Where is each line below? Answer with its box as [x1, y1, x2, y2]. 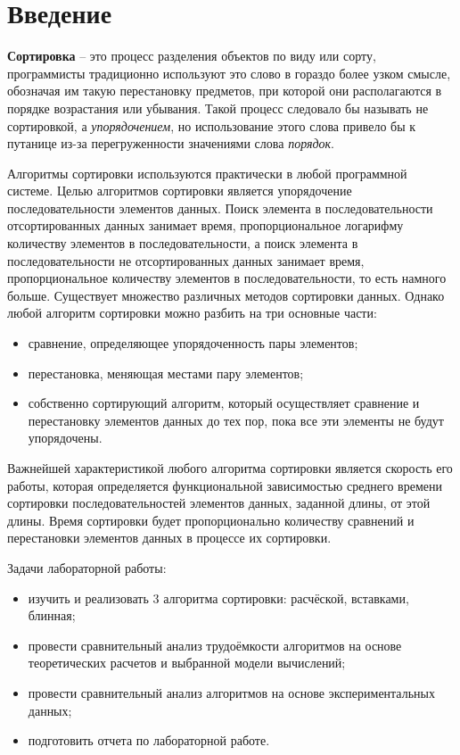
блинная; [28, 606, 76, 625]
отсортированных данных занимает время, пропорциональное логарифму [7, 216, 404, 235]
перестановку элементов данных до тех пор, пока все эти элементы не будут [28, 411, 444, 429]
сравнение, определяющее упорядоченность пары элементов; [28, 334, 358, 353]
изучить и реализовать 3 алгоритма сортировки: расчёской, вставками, [28, 588, 409, 607]
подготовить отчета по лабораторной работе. [28, 731, 270, 750]
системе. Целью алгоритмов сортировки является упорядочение [7, 181, 352, 200]
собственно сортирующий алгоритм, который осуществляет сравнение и [28, 394, 420, 412]
